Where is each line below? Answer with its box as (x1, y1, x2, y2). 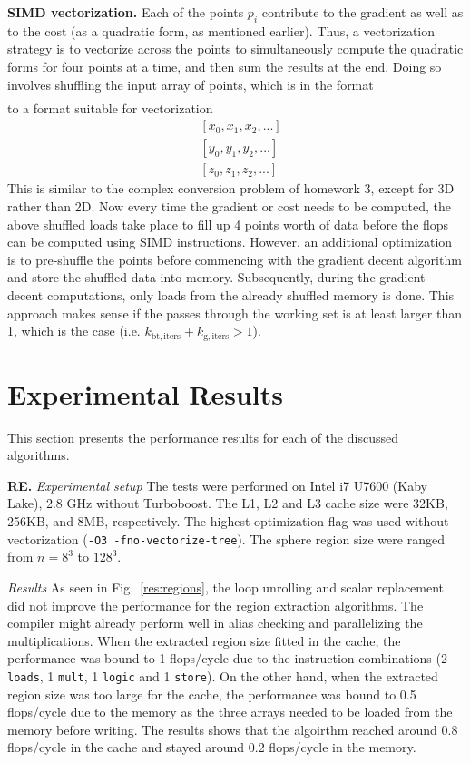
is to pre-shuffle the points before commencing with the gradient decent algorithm (7, 249, 462, 269)
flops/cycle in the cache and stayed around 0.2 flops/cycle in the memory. (7, 738, 416, 757)
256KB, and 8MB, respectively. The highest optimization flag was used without (7, 512, 449, 531)
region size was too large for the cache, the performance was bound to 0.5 (7, 684, 416, 703)
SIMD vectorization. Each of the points (7, 3, 244, 21)
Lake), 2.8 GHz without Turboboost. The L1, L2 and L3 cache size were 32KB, (7, 494, 448, 513)
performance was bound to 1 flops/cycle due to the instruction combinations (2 (7, 649, 447, 668)
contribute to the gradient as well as (261, 3, 464, 21)
